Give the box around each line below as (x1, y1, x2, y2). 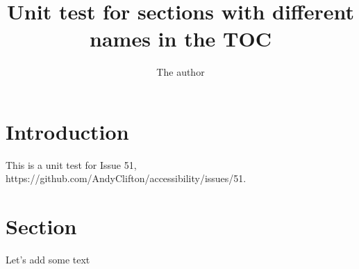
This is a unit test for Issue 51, (6, 157, 137, 172)
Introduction (6, 117, 129, 145)
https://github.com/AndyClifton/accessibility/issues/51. (6, 171, 247, 186)
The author (156, 65, 205, 79)
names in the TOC (90, 24, 272, 53)
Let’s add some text (6, 252, 90, 267)
